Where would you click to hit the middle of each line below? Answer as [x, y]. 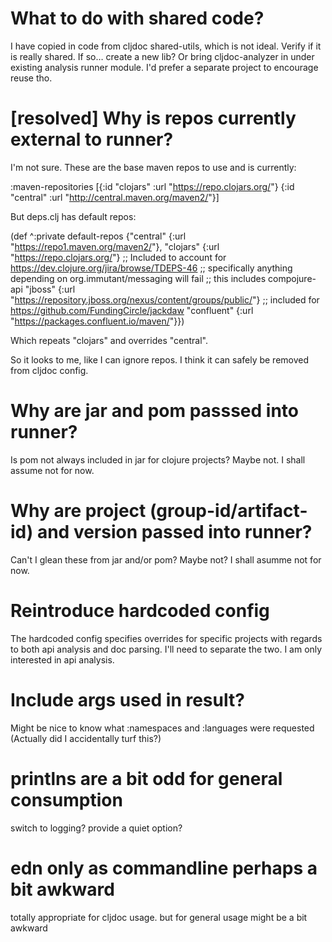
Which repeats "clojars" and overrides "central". [109, 340]
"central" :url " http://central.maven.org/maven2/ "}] [115, 197]
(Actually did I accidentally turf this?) [86, 738]
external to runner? [92, 139]
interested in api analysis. [62, 659]
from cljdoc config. [49, 370]
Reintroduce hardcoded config [140, 610]
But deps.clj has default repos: [73, 216]
